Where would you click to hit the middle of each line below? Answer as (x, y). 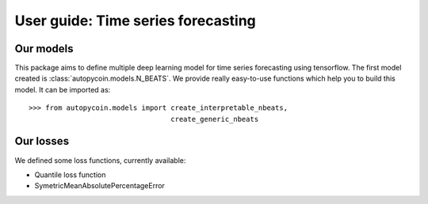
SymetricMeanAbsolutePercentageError (100, 186)
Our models (44, 49)
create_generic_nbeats (215, 119)
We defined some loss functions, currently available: (100, 160)
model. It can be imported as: (63, 89)
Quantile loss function (70, 175)
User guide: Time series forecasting (136, 21)
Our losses (42, 141)
